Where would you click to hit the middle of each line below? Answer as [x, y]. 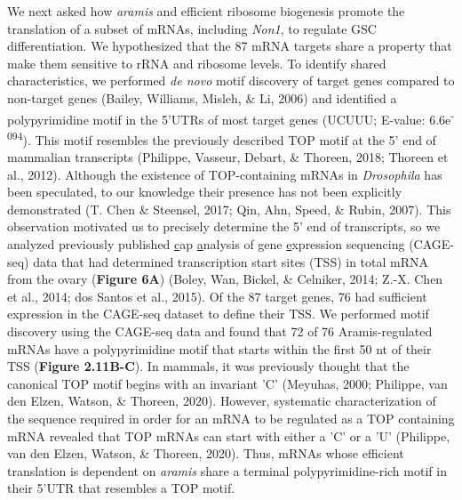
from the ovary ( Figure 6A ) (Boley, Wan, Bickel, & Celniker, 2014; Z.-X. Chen [225, 279]
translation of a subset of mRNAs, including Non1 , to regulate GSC [192, 28]
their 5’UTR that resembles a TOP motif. [121, 488]
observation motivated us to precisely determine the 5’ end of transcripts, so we [224, 226]
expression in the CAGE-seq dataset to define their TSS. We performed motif [218, 314]
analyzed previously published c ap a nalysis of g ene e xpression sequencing [206, 244]
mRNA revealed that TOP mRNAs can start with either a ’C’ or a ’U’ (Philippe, [229, 435]
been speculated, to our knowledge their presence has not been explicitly [205, 192]
